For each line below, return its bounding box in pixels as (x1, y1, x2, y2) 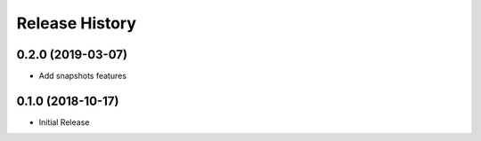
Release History (16, 13, 137, 33)
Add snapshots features (38, 71, 127, 82)
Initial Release (38, 116, 90, 128)
